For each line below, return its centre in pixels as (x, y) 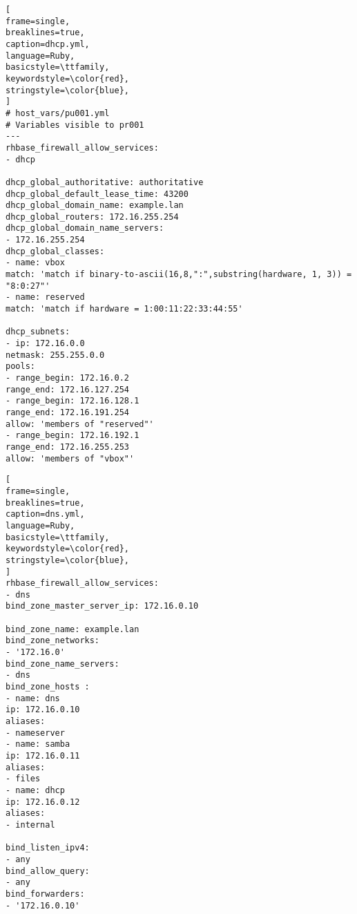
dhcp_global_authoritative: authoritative (105, 182)
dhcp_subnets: (38, 332)
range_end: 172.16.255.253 (67, 447)
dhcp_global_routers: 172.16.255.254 (92, 217)
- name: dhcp (35, 790)
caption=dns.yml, (45, 514)
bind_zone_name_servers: (62, 664)
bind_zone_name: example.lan (73, 629)
